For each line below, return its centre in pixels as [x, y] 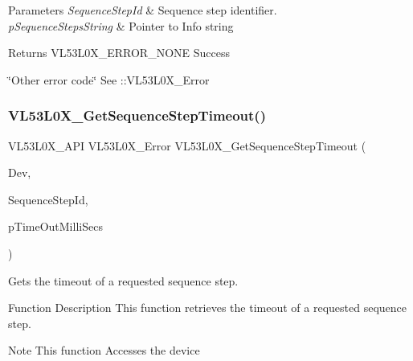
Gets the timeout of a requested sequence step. [123, 280]
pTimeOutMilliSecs [55, 226]
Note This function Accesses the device [104, 350]
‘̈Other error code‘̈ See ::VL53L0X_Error [109, 79]
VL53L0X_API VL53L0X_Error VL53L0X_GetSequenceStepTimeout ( [187, 145]
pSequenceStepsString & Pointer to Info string [121, 25]
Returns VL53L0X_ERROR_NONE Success [119, 53]
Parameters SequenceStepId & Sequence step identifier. [143, 10]
